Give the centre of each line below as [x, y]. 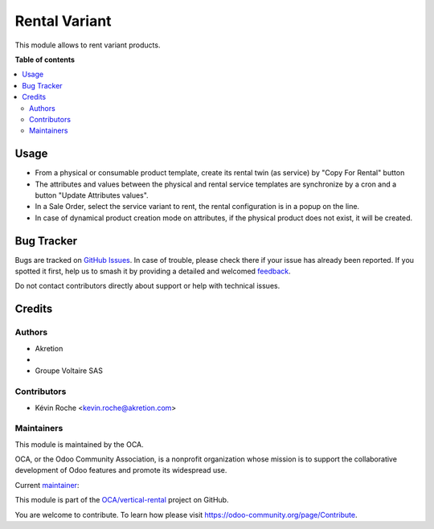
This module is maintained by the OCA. [79, 444]
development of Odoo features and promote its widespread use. [121, 470]
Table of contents [45, 59]
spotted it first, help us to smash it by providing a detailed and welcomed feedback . [153, 271]
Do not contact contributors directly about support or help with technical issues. [147, 286]
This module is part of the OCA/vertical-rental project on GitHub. [122, 500]
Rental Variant [63, 21]
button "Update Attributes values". [92, 195]
